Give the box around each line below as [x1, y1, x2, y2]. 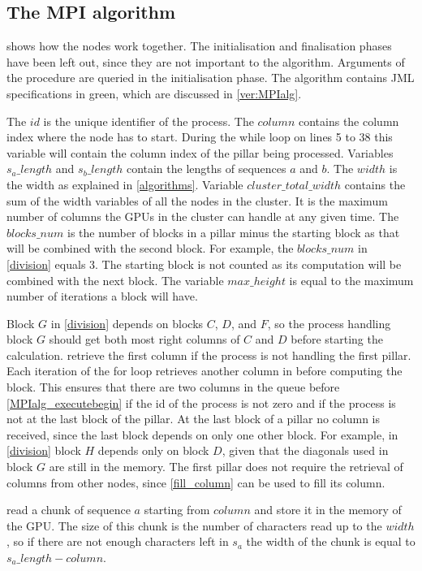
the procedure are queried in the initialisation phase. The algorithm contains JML [6, 69, 415, 86]
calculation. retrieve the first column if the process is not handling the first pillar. [6, 346, 411, 363]
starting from [144, 501, 210, 518]
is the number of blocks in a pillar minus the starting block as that [67, 223, 400, 240]
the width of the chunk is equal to [246, 533, 416, 550]
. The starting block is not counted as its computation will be [95, 255, 402, 272]
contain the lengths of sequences [126, 160, 286, 177]
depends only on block [97, 442, 209, 459]
